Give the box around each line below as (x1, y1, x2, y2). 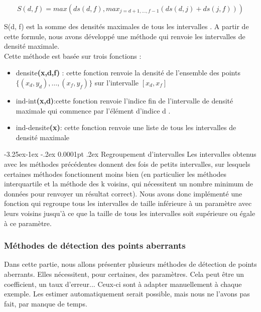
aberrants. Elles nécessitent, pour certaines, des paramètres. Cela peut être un (4, 268, 244, 279)
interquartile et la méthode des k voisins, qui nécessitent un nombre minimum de (4, 178, 253, 189)
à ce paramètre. (4, 218, 52, 228)
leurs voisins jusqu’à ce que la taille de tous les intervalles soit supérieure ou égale (4, 207, 255, 218)
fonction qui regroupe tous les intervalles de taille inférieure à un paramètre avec (4, 198, 252, 209)
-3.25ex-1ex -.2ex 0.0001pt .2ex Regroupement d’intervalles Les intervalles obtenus (4, 149, 256, 159)
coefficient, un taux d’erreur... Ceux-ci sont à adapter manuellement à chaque (4, 278, 242, 289)
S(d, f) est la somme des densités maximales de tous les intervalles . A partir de (4, 21, 249, 31)
